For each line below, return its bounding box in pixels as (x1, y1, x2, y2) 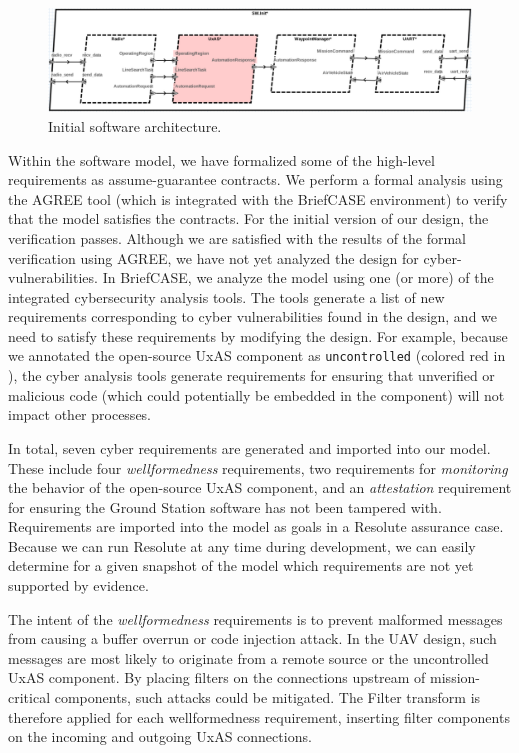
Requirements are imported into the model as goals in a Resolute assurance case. (8, 516, 504, 537)
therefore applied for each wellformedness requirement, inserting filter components (8, 706, 510, 727)
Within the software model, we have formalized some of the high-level (8, 149, 435, 170)
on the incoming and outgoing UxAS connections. (8, 726, 312, 747)
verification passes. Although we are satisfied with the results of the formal (8, 227, 467, 248)
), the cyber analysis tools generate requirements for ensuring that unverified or (8, 365, 495, 386)
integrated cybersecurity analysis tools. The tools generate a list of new (8, 286, 445, 307)
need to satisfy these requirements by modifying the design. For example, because (8, 325, 508, 346)
